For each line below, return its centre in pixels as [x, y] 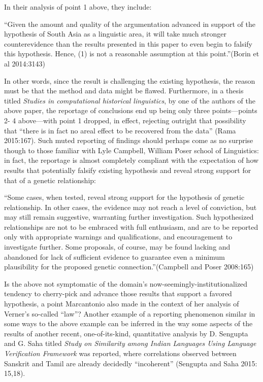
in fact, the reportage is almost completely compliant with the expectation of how [131, 160]
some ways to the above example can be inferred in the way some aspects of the [128, 323]
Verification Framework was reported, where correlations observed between [120, 353]
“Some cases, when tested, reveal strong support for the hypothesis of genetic [124, 197]
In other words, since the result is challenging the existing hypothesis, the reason [130, 80]
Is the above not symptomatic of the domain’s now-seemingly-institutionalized [126, 283]
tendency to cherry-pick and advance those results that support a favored [118, 293]
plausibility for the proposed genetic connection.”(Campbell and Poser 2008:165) [129, 267]
